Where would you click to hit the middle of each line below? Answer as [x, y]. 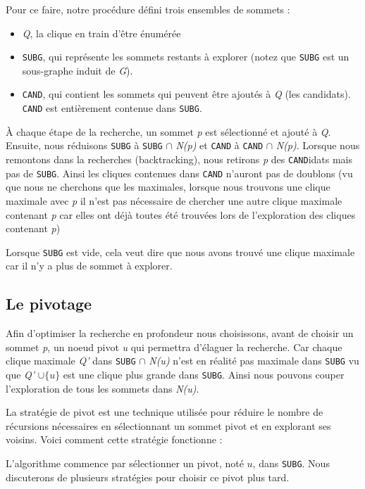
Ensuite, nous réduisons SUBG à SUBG [84, 145]
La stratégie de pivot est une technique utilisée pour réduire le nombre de [165, 412]
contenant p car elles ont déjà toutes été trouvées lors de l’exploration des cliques [181, 214]
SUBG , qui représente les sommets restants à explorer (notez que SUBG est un [186, 57]
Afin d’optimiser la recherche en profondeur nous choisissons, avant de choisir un [180, 333]
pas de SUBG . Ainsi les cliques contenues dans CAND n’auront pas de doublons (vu [179, 173]
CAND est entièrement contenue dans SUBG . [112, 108]
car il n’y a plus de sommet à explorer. [89, 266]
